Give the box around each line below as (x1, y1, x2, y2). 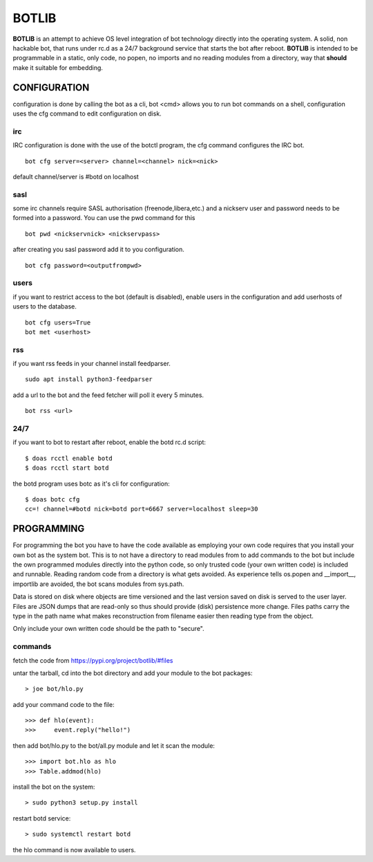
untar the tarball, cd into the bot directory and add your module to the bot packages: (12, 668, 253, 677)
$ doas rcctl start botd (25, 464, 109, 472)
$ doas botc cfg (25, 495, 80, 503)
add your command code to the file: (12, 700, 115, 708)
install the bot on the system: (12, 782, 95, 791)
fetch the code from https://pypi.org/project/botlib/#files (12, 656, 173, 664)
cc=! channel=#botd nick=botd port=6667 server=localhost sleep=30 (25, 505, 258, 513)
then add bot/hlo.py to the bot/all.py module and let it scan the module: (12, 741, 216, 750)
